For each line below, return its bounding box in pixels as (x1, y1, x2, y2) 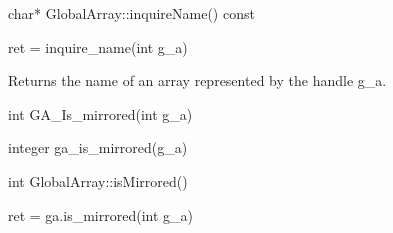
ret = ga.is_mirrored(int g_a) (8, 204, 193, 225)
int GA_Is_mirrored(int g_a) (8, 103, 193, 124)
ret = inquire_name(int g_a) (8, 36, 188, 57)
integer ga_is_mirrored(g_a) (8, 137, 188, 158)
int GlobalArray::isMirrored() (8, 170, 188, 191)
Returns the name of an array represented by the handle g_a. (8, 70, 387, 91)
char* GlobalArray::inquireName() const (8, 3, 255, 23)
